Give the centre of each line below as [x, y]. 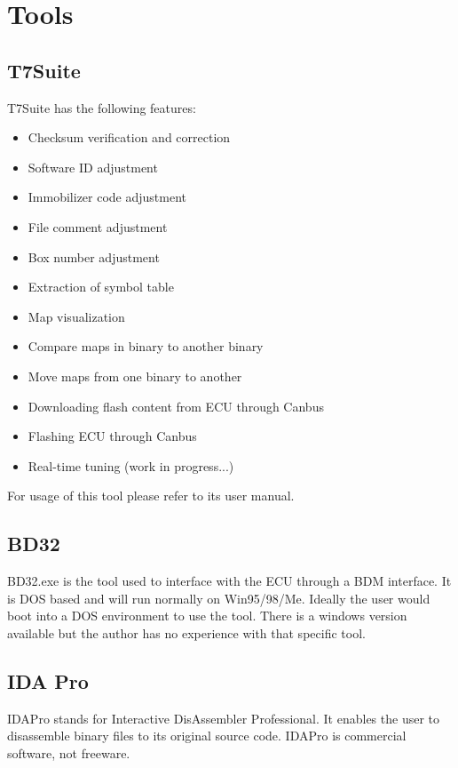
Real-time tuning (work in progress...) [131, 465]
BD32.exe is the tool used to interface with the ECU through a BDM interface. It [229, 581]
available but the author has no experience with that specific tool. [186, 632]
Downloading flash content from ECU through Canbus [176, 406]
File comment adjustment [98, 226]
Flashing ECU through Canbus [112, 436]
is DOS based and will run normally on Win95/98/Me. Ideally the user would [219, 598]
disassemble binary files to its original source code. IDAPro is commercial [207, 736]
